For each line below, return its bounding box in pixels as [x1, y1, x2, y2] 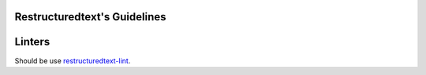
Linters [14, 35, 50, 48]
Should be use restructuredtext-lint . [14, 55, 131, 66]
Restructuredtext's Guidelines [14, 10, 166, 23]
